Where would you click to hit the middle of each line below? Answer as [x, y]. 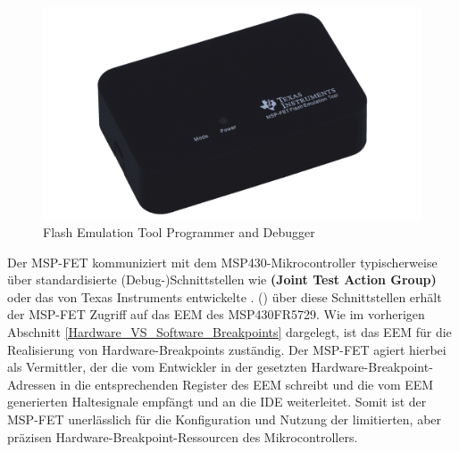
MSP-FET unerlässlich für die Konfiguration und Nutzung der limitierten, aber [225, 419]
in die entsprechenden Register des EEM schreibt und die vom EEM [247, 384]
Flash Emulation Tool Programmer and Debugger [179, 232]
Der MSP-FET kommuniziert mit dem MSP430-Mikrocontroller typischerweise [222, 262]
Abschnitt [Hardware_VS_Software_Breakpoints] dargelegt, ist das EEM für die [229, 332]
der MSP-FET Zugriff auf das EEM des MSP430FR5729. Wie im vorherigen [216, 314]
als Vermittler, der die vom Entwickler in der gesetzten [157, 367]
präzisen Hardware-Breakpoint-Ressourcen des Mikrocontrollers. [183, 436]
